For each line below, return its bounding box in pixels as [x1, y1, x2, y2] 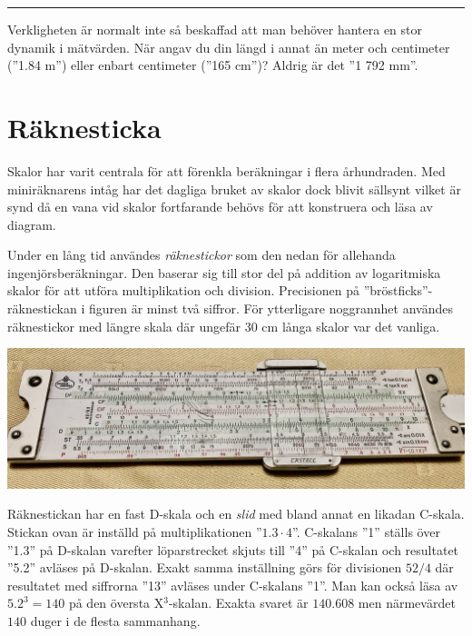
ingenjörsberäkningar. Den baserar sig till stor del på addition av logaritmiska [7, 263, 441, 282]
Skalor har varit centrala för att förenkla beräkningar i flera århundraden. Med [7, 161, 446, 180]
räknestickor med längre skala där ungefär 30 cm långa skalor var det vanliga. [7, 316, 440, 335]
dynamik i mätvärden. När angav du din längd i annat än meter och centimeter [7, 37, 450, 56]
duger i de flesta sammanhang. [30, 611, 201, 630]
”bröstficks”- [363, 281, 433, 300]
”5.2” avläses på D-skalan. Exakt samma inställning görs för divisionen [7, 558, 402, 577]
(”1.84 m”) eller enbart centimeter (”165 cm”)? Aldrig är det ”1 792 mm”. [7, 55, 418, 75]
